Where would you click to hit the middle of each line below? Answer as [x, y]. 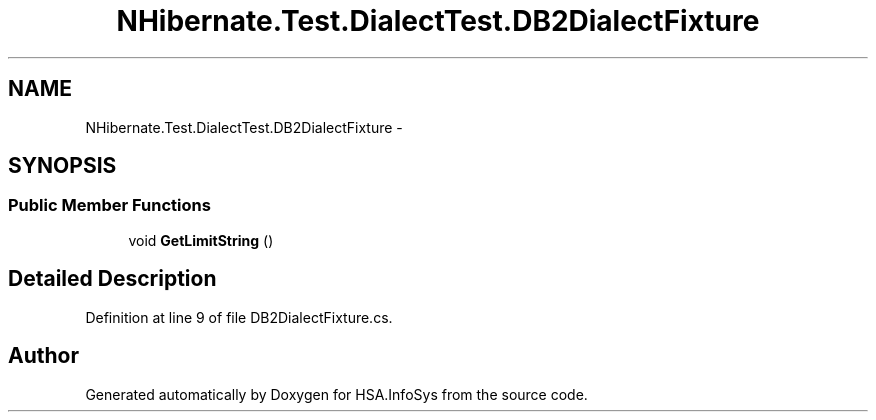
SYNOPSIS [62, 166]
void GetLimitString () [201, 240]
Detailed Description [112, 279]
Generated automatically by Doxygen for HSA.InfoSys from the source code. [336, 394]
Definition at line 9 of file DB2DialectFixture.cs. [239, 317]
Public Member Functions [109, 205]
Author [43, 356]
